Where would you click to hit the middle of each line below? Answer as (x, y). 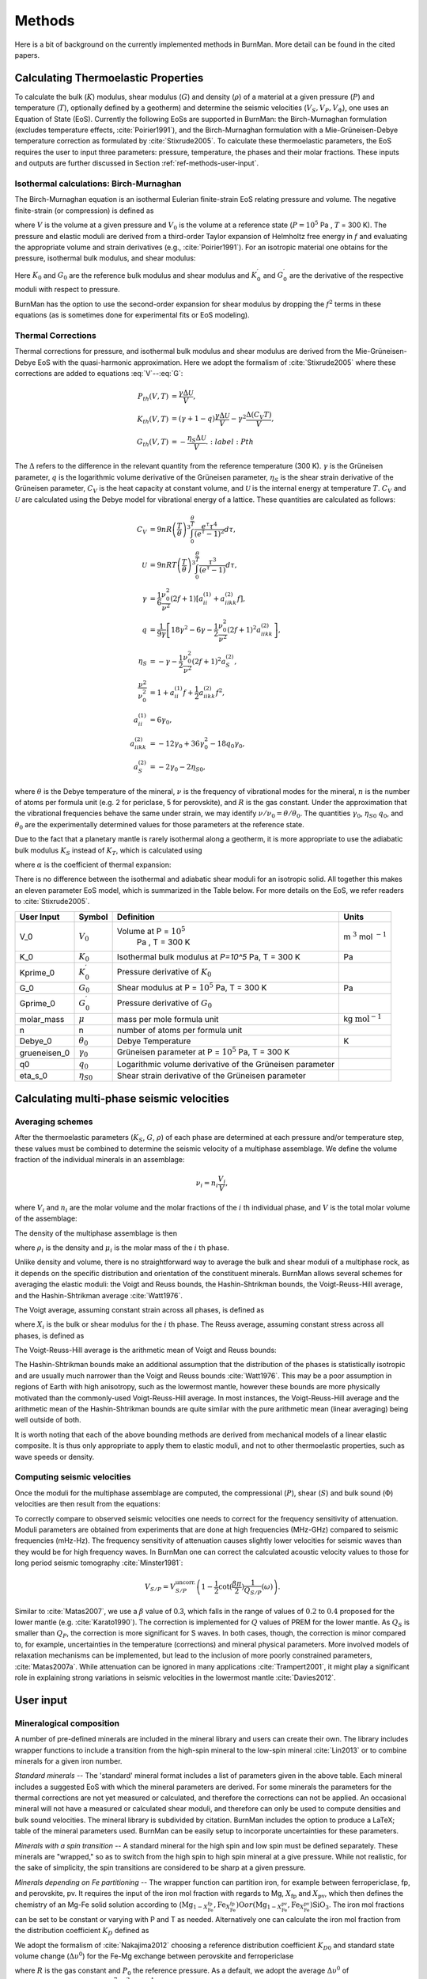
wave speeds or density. (55, 1457)
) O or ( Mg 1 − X (259, 1905)
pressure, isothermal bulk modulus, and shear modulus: (105, 258)
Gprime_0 (37, 1004)
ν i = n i (207, 1184)
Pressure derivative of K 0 (164, 973)
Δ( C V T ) (259, 416)
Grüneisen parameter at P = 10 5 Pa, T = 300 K (203, 1051)
